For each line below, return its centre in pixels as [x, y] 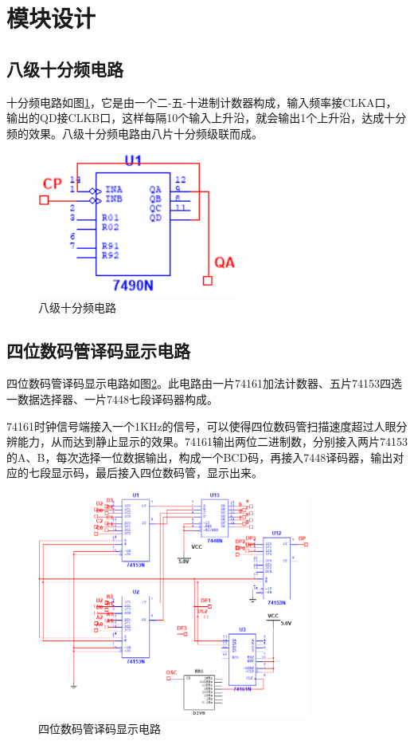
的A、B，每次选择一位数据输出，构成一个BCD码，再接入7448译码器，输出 [200, 457]
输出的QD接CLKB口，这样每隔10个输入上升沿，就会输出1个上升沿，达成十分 [207, 118]
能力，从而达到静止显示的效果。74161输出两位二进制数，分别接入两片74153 [212, 441]
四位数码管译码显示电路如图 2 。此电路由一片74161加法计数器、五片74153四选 [204, 383]
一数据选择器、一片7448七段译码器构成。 [112, 398]
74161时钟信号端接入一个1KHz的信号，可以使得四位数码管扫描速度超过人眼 [201, 426]
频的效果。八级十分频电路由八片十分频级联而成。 [135, 133]
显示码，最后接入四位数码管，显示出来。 [156, 473]
